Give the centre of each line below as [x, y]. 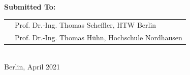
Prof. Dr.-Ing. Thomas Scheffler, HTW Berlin [86, 25]
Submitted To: [30, 7]
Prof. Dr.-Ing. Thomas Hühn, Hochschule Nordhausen [99, 38]
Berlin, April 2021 [32, 66]
